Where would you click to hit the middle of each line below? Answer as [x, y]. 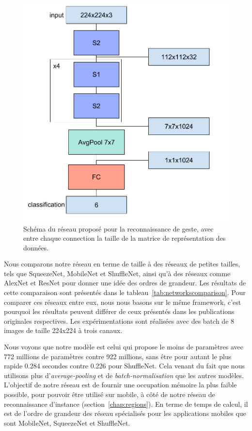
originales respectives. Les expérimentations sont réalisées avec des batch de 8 [119, 321]
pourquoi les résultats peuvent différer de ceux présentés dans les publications [119, 311]
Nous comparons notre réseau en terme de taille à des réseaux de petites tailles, [122, 264]
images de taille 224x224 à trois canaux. [63, 330]
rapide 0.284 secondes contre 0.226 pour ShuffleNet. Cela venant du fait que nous [124, 366]
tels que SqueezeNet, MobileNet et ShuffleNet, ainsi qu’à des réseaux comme [117, 273]
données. [36, 247]
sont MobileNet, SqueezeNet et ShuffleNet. [67, 423]
